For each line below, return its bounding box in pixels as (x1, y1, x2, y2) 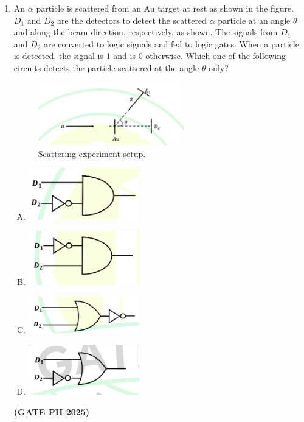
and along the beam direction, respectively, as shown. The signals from (13, 26, 278, 38)
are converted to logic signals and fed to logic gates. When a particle (43, 37, 299, 50)
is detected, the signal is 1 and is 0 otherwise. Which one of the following (13, 49, 286, 62)
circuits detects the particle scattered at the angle (13, 61, 199, 74)
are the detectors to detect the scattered (57, 13, 207, 26)
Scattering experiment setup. (38, 147, 146, 160)
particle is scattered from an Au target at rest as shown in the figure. (36, 2, 294, 14)
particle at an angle (218, 13, 291, 26)
